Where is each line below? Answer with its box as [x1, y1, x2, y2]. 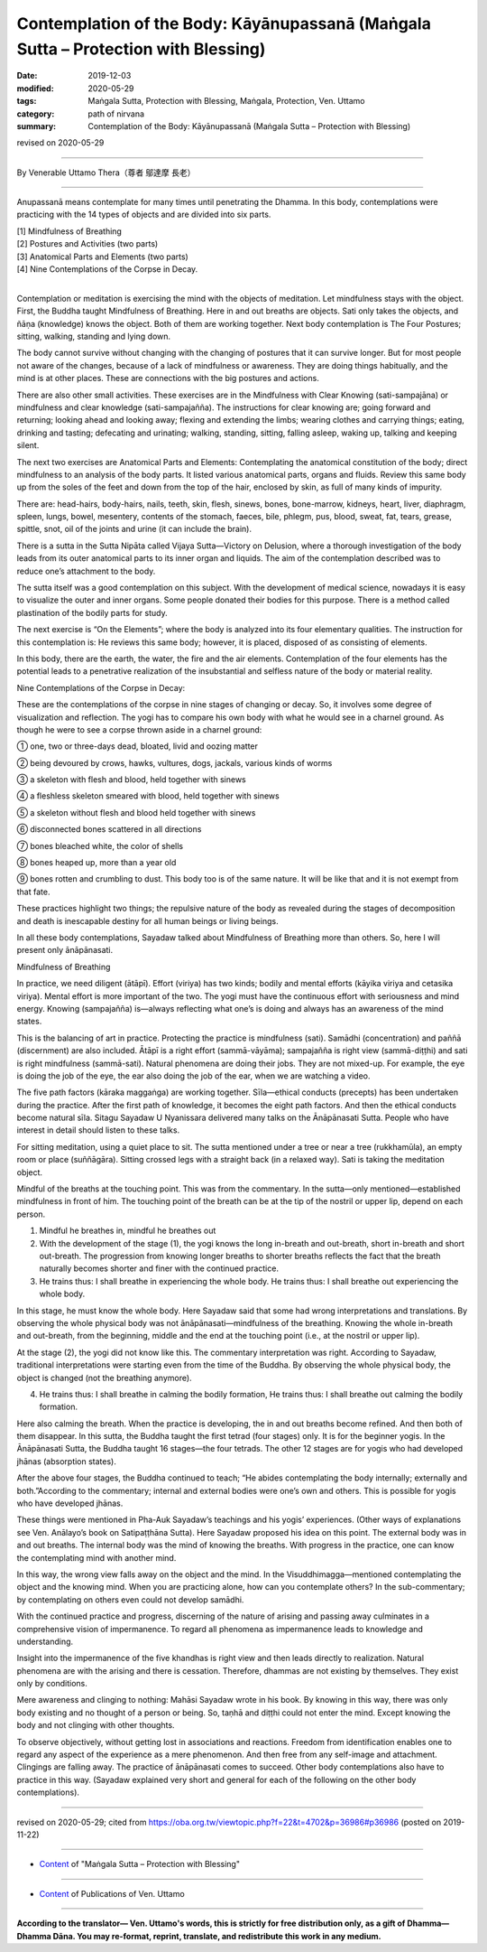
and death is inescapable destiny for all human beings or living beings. [16, 915, 279, 926]
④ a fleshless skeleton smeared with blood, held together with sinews [16, 790, 280, 801]
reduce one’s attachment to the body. [16, 565, 156, 576]
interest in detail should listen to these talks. [16, 1125, 180, 1135]
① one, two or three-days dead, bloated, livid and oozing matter [16, 741, 259, 752]
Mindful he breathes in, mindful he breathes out [39, 1225, 216, 1237]
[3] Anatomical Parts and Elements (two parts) [16, 251, 188, 262]
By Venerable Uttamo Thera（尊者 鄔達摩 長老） [16, 167, 196, 178]
